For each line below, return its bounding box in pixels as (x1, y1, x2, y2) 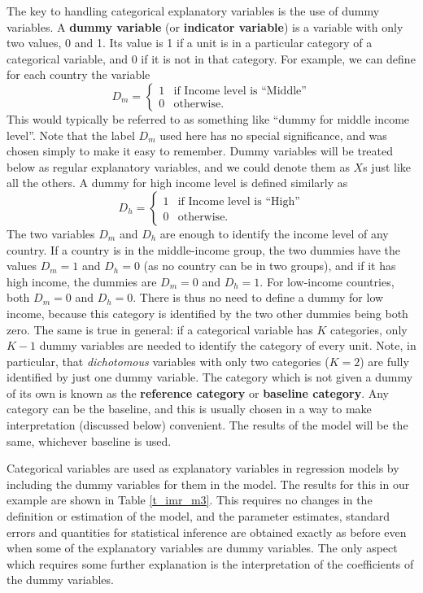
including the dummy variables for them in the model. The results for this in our (7, 475, 410, 492)
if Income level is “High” (177, 195, 300, 207)
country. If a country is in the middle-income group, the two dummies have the (7, 241, 401, 258)
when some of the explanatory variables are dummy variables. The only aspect (7, 539, 398, 556)
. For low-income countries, (259, 273, 395, 290)
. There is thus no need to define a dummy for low (133, 289, 384, 306)
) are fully (360, 352, 409, 369)
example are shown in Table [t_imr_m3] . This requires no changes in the (7, 491, 373, 508)
